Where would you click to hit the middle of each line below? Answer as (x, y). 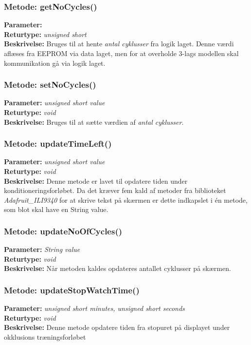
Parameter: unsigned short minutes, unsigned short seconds (94, 308)
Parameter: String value (42, 249)
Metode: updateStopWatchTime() (72, 290)
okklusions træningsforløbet (45, 336)
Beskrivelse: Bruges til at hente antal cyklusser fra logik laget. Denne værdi (119, 44)
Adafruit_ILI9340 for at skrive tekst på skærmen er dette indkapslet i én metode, (126, 200)
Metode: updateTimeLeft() (58, 144)
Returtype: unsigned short (45, 34)
